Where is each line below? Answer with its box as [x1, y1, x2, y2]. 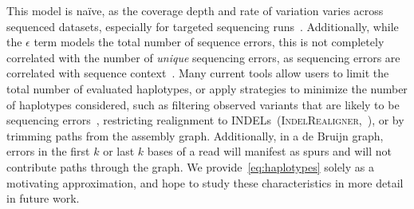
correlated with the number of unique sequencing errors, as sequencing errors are [6, 49, 400, 65]
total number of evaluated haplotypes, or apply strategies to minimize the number [6, 80, 408, 97]
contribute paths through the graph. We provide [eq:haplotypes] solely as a [6, 158, 374, 175]
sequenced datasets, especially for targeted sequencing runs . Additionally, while [6, 18, 399, 34]
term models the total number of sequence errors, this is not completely [34, 34, 384, 50]
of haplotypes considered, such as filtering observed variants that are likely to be [6, 96, 400, 112]
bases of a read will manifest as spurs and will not [147, 143, 392, 160]
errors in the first [6, 143, 90, 160]
